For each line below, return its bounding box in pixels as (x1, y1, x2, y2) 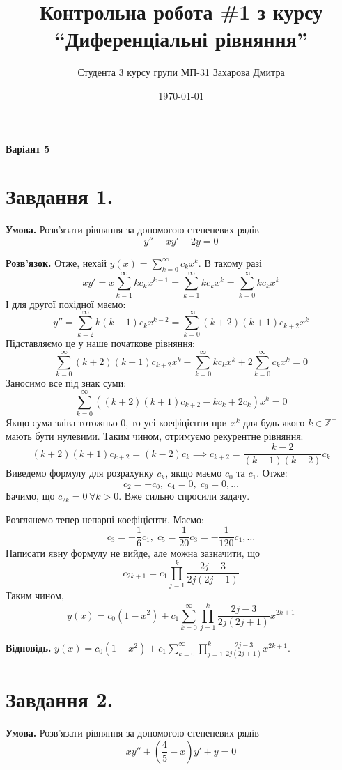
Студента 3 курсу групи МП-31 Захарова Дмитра (77, 65, 285, 79)
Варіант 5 (6, 141, 50, 155)
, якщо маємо (165, 465, 222, 480)
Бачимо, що (6, 488, 55, 503)
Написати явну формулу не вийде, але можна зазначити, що (6, 546, 261, 560)
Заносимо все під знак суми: (6, 376, 127, 390)
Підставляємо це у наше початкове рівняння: (6, 336, 195, 351)
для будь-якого (243, 415, 305, 429)
